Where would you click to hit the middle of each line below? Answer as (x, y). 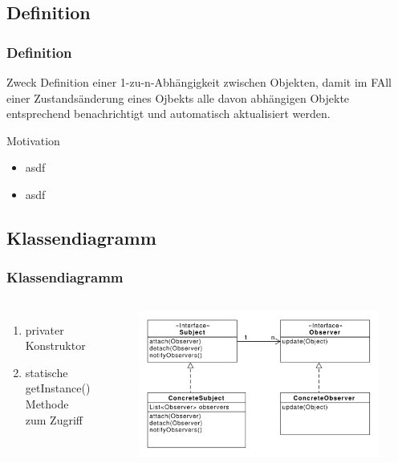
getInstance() (58, 388)
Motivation (33, 140)
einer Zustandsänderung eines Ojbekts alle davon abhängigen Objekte (178, 97)
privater (45, 329)
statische (47, 372)
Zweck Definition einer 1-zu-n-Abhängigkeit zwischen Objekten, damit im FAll (199, 82)
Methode (47, 403)
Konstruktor (55, 345)
